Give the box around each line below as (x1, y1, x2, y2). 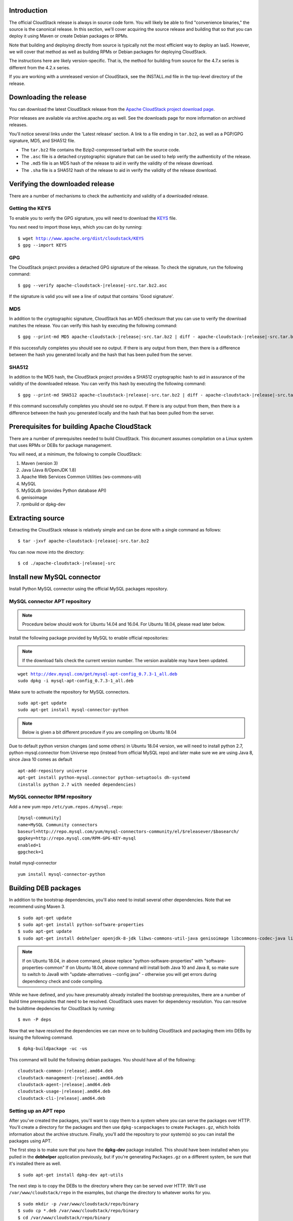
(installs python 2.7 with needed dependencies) (18, 781, 136, 787)
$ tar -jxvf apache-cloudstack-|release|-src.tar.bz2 (18, 538, 149, 544)
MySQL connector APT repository (9, 598, 91, 605)
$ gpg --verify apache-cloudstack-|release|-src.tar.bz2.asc (18, 282, 167, 288)
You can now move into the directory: (9, 549, 84, 555)
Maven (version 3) (21, 460, 58, 466)
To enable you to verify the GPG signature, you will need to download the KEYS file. (9, 215, 177, 221)
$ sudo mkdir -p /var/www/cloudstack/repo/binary (18, 1201, 139, 1206)
